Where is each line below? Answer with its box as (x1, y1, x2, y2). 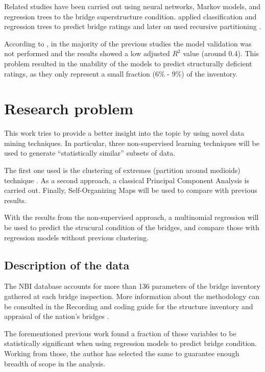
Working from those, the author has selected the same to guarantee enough (4, 348, 239, 358)
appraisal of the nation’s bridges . (4, 311, 109, 321)
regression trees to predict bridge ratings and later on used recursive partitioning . (4, 21, 261, 32)
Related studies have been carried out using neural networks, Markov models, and (4, 1, 261, 11)
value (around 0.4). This (183, 48, 259, 59)
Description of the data (4, 257, 130, 272)
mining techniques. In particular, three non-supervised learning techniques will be (4, 137, 259, 148)
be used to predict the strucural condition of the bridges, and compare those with (4, 222, 259, 233)
